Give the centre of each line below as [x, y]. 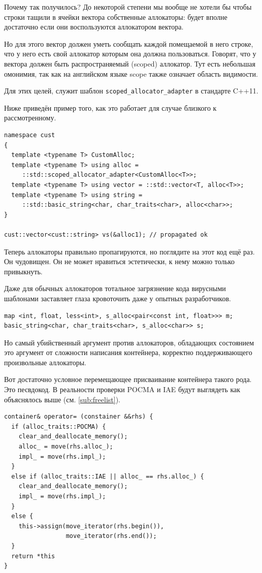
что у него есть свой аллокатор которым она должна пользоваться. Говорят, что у [130, 54]
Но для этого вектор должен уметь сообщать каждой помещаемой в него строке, [129, 43]
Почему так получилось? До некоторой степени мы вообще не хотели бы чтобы [128, 7]
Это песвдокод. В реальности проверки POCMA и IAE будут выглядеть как [122, 389]
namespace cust [30, 135]
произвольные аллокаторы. [45, 362]
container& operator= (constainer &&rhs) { [79, 417]
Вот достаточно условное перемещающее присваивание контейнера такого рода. [128, 379]
